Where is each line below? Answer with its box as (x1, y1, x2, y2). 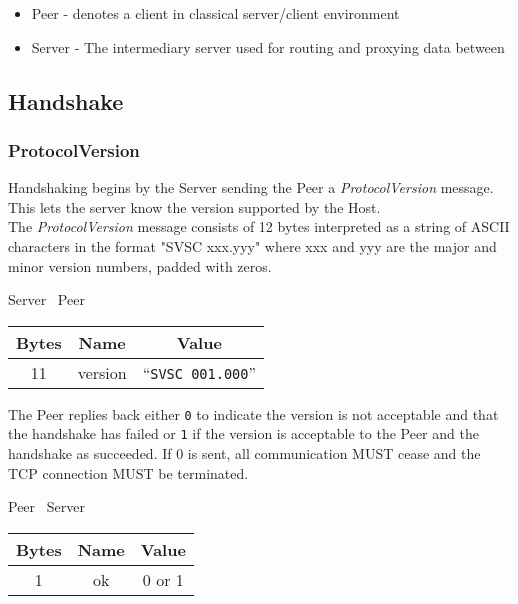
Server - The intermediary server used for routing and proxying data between (31, 36, 505, 57)
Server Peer (8, 289, 85, 310)
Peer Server (8, 496, 85, 517)
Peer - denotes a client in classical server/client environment (31, 3, 400, 23)
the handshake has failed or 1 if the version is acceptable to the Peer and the (8, 423, 479, 444)
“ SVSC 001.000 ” (142, 360, 257, 384)
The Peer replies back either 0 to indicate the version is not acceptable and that (8, 403, 499, 424)
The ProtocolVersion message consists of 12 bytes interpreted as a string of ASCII (8, 216, 510, 237)
